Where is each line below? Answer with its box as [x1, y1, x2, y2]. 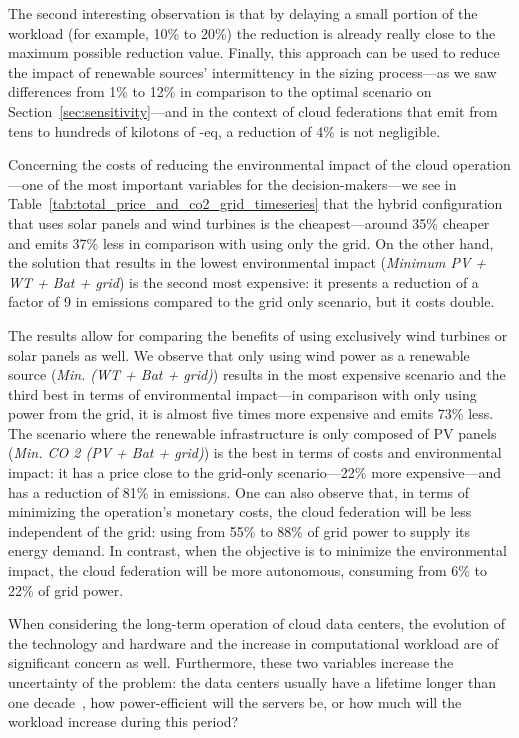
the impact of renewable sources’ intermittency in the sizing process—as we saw [8, 61, 497, 82]
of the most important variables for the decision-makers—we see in [47, 173, 457, 194]
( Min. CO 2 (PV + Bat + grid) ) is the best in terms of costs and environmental [8, 442, 502, 463]
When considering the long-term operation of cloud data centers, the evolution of [8, 613, 505, 634]
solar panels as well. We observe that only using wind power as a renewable [8, 344, 470, 365]
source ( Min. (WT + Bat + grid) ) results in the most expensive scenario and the [8, 364, 506, 385]
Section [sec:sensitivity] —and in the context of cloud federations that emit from [8, 100, 498, 121]
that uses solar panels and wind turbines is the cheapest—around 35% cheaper [8, 212, 490, 233]
